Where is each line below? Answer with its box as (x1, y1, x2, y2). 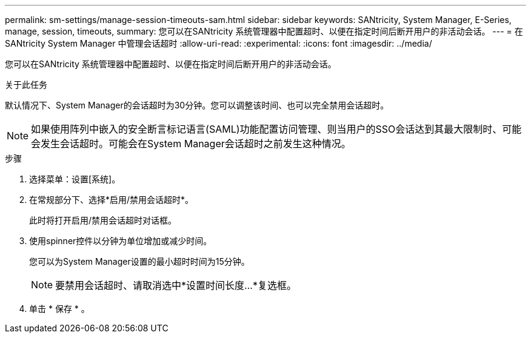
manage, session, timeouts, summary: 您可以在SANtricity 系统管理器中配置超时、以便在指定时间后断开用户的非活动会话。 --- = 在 (5, 26, 523, 36)
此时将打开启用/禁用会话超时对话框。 (29, 215, 177, 225)
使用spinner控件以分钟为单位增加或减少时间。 (29, 236, 212, 246)
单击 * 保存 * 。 (29, 303, 90, 314)
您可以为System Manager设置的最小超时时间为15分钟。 (29, 256, 250, 267)
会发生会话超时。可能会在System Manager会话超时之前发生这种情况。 (31, 138, 351, 150)
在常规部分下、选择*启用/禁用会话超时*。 (29, 194, 194, 205)
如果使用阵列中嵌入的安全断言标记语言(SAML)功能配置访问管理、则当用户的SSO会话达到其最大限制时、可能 (31, 123, 522, 135)
